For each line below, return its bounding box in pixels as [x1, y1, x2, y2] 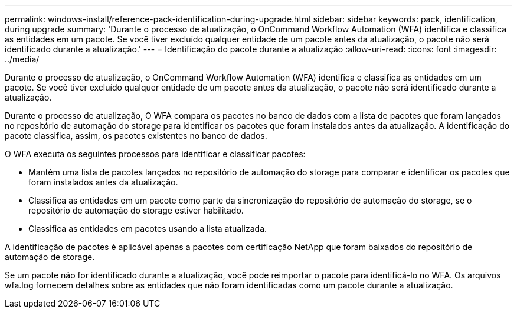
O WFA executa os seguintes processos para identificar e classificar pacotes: [5, 149, 306, 159]
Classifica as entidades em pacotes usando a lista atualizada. [28, 224, 267, 234]
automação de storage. [5, 252, 95, 262]
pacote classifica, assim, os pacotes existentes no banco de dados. [5, 131, 267, 141]
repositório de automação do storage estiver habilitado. [28, 205, 244, 215]
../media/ [5, 54, 40, 64]
